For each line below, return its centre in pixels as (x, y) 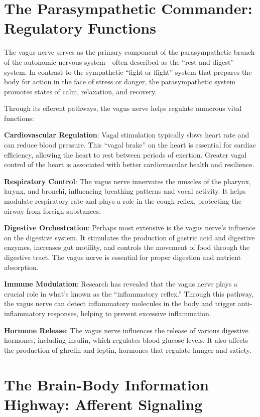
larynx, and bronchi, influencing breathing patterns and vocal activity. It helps (125, 191)
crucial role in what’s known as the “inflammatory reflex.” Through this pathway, (129, 293)
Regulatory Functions (80, 28)
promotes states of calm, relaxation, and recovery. (81, 91)
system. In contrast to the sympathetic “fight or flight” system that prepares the (128, 72)
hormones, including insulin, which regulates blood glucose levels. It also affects (126, 340)
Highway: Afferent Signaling (103, 404)
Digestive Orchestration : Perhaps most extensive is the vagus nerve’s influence (130, 228)
